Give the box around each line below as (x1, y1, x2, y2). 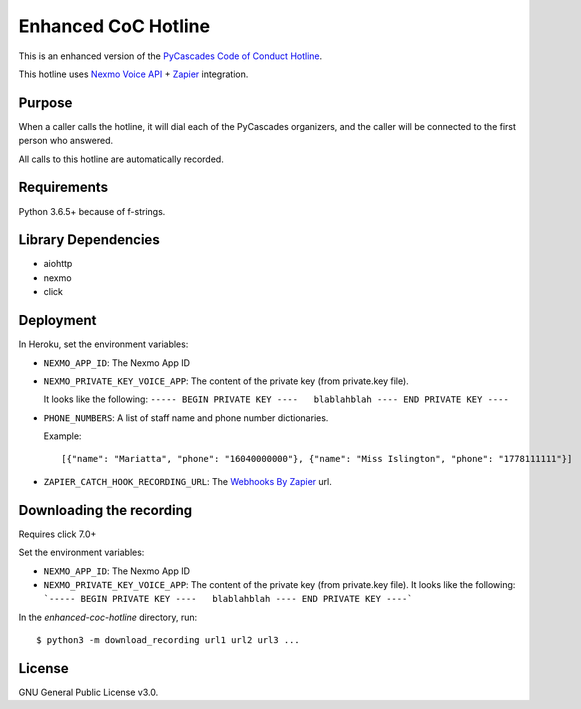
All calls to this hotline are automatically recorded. (18, 153, 224, 165)
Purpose (18, 94, 73, 111)
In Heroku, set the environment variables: (18, 338, 189, 350)
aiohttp (43, 258, 73, 270)
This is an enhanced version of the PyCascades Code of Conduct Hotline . (18, 50, 323, 62)
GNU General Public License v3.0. (18, 686, 159, 699)
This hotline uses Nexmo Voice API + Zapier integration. (18, 68, 249, 80)
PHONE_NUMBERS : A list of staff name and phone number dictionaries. (43, 411, 329, 424)
